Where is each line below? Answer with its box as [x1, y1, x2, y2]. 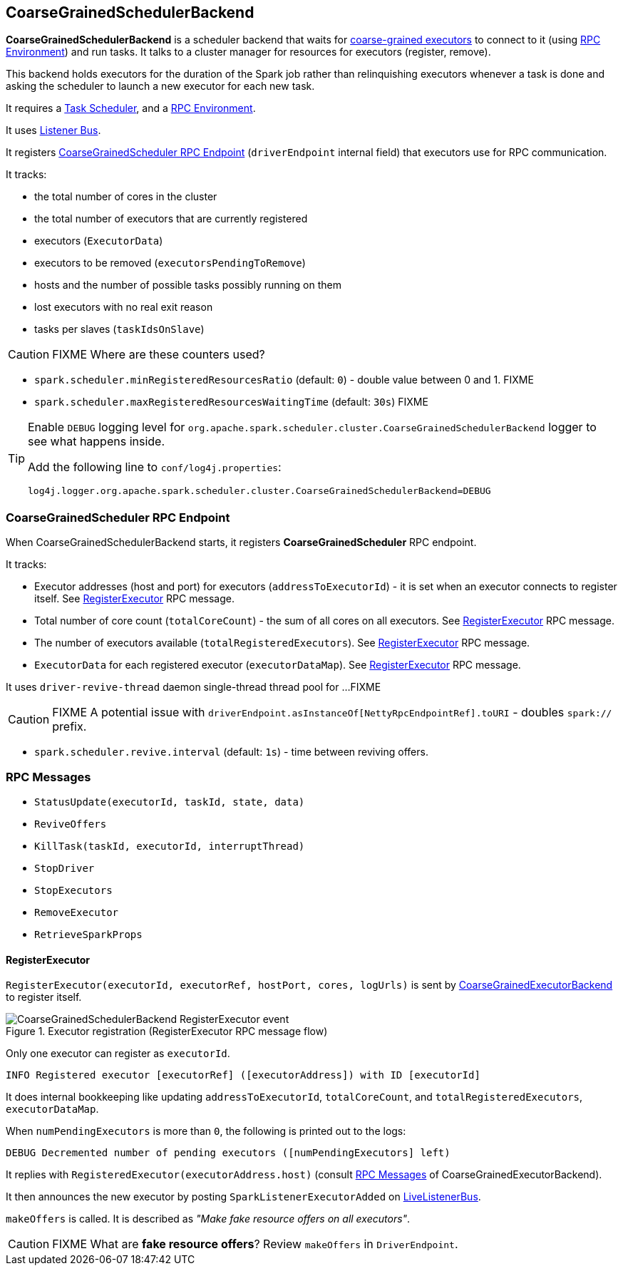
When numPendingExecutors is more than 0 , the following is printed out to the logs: [6, 1125, 406, 1138]
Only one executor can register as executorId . [6, 1047, 230, 1060]
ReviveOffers [34, 818, 107, 830]
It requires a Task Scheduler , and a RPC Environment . [6, 102, 256, 115]
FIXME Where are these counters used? [52, 347, 265, 362]
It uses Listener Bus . [6, 124, 101, 137]
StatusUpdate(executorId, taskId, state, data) [34, 796, 305, 808]
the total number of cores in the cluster [34, 190, 217, 203]
